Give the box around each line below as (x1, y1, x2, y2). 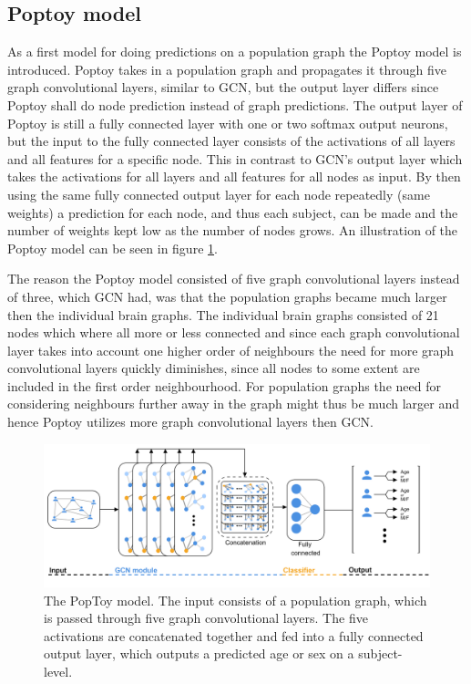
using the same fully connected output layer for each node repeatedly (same (7, 184, 430, 203)
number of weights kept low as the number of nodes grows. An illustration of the (7, 221, 458, 240)
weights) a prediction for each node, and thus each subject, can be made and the (7, 202, 458, 222)
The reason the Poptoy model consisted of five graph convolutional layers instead (7, 269, 460, 288)
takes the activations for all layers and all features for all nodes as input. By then (7, 167, 461, 186)
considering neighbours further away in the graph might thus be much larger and (7, 394, 459, 413)
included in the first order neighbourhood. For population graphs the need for (7, 376, 441, 395)
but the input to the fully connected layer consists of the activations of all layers (7, 131, 456, 150)
